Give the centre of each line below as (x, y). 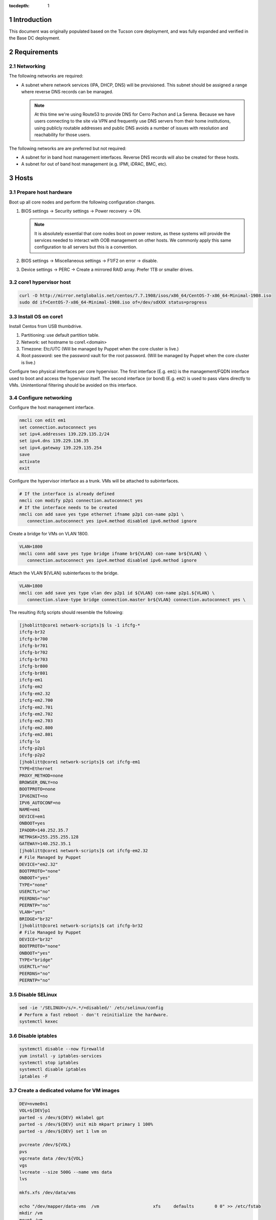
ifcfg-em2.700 (36, 701)
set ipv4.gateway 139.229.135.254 (60, 447)
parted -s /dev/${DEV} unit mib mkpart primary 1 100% (86, 1124)
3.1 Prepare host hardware (41, 192)
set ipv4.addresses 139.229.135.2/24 (64, 434)
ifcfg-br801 (34, 673)
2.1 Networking (27, 66)
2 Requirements (34, 52)
